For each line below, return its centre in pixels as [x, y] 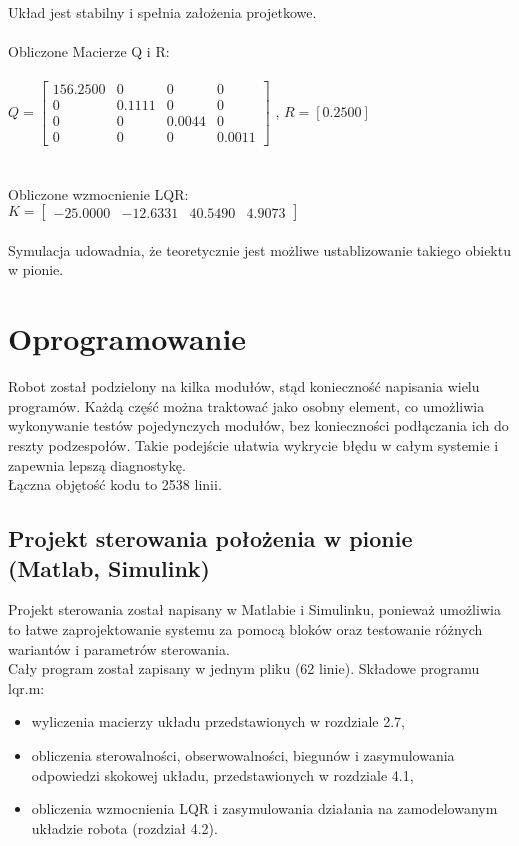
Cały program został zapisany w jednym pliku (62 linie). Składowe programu [244, 668]
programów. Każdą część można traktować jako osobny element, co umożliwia [246, 405]
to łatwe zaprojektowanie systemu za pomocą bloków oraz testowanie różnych [245, 628]
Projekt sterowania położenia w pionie [210, 538]
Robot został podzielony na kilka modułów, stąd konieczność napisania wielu [244, 386]
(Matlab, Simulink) [109, 567]
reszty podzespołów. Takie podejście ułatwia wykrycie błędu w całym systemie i [253, 444]
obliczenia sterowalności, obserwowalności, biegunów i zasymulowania [243, 754]
